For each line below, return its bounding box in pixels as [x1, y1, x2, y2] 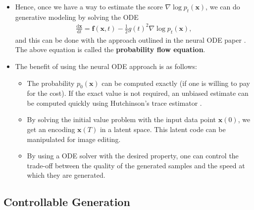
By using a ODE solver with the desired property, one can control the [27, 150, 239, 161]
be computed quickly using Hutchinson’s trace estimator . [27, 97, 202, 108]
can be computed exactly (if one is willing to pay [102, 77, 250, 88]
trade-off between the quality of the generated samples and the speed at [27, 160, 245, 170]
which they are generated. [27, 170, 105, 180]
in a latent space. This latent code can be [100, 124, 226, 135]
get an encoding [27, 124, 75, 135]
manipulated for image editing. [27, 134, 121, 144]
